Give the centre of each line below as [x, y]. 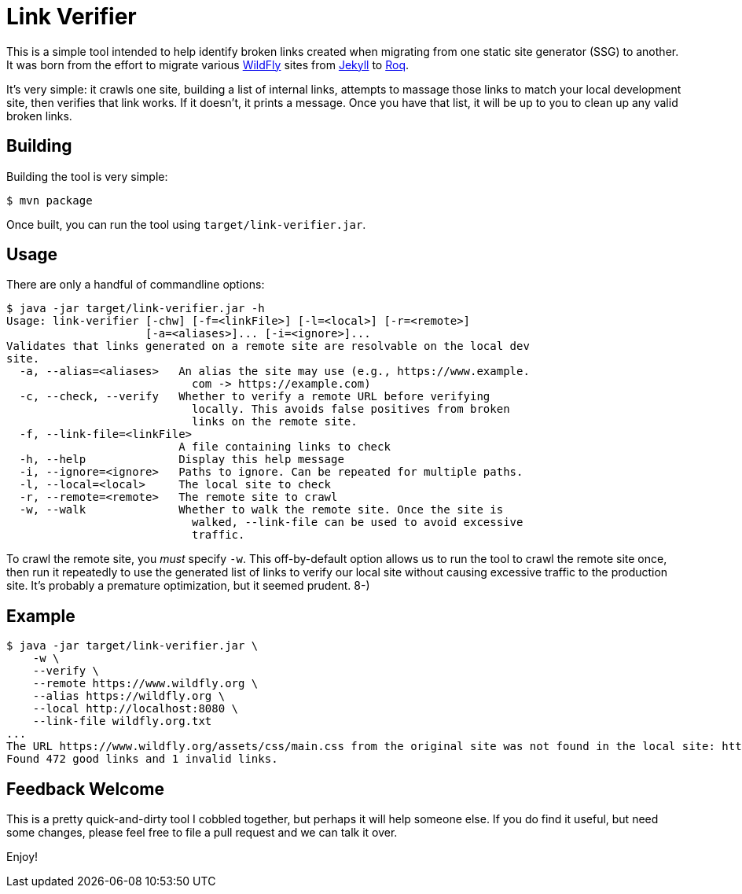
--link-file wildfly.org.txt [122, 721]
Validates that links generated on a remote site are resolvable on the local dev [268, 346]
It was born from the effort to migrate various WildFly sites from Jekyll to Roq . [208, 64]
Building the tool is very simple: [87, 176]
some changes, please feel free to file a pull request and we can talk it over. [202, 833]
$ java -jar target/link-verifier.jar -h [136, 309]
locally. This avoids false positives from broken [351, 409]
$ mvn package [50, 200]
